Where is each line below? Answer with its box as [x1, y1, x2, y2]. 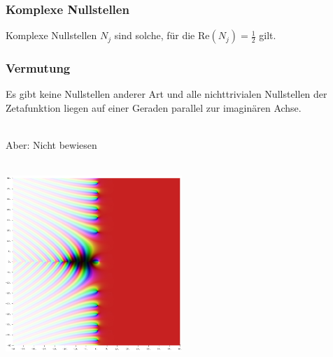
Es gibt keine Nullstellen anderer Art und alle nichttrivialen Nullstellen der [6, 87, 327, 101]
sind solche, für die [114, 28, 195, 43]
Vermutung [6, 59, 71, 77]
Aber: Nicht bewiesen [6, 138, 97, 152]
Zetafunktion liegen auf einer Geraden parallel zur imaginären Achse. [6, 101, 302, 115]
